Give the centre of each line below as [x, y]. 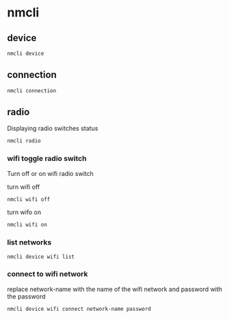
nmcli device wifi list [41, 257]
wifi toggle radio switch [47, 159]
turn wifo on [24, 212]
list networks [29, 242]
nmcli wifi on [27, 225]
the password [26, 296]
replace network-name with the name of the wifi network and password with [115, 289]
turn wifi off [24, 187]
